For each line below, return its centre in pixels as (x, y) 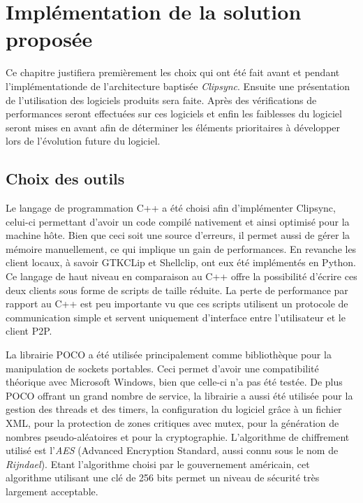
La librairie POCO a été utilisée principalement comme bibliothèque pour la (169, 355)
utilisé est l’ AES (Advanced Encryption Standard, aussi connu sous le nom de (172, 450)
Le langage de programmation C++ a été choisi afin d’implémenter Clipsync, (171, 208)
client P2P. (29, 331)
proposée (49, 39)
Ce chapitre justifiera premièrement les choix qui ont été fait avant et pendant (173, 72)
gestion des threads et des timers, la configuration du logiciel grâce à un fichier (174, 409)
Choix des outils (65, 178)
